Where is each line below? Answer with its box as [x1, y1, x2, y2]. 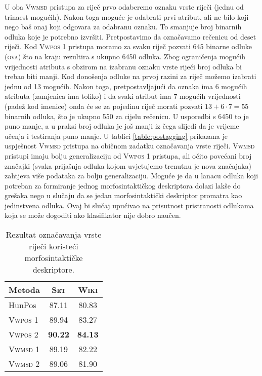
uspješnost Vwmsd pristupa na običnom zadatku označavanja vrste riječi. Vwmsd [5, 140, 255, 151]
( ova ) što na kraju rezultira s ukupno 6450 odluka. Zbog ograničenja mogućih [5, 51, 245, 61]
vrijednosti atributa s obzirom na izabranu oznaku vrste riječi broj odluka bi [5, 61, 242, 71]
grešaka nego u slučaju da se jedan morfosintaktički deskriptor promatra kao [5, 190, 242, 201]
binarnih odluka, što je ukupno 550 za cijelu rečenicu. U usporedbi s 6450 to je [5, 110, 249, 121]
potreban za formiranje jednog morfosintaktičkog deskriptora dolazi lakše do [5, 180, 241, 191]
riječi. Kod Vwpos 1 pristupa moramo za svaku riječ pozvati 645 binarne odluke [5, 41, 252, 52]
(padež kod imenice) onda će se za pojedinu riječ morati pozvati [5, 100, 203, 111]
